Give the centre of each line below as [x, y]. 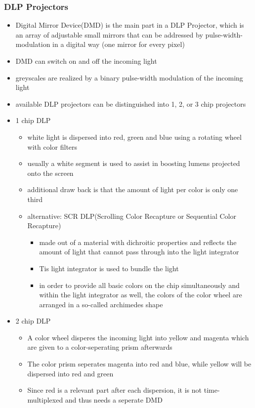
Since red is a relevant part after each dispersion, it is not [115, 390]
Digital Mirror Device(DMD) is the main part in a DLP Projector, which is [130, 25]
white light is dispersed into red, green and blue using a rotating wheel [134, 137]
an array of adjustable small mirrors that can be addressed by [109, 34]
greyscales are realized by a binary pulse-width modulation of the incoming [129, 77]
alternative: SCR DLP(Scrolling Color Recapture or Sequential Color [132, 216]
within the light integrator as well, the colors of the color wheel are [141, 295]
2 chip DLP [33, 321]
